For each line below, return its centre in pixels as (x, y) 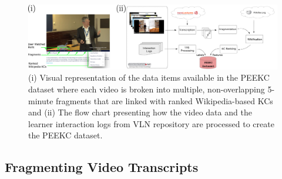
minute (41, 100)
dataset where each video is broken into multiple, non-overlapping (147, 89)
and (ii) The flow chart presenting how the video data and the (140, 112)
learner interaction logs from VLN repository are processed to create (151, 123)
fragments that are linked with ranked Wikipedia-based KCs (164, 100)
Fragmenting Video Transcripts (102, 167)
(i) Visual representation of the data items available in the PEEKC (149, 77)
